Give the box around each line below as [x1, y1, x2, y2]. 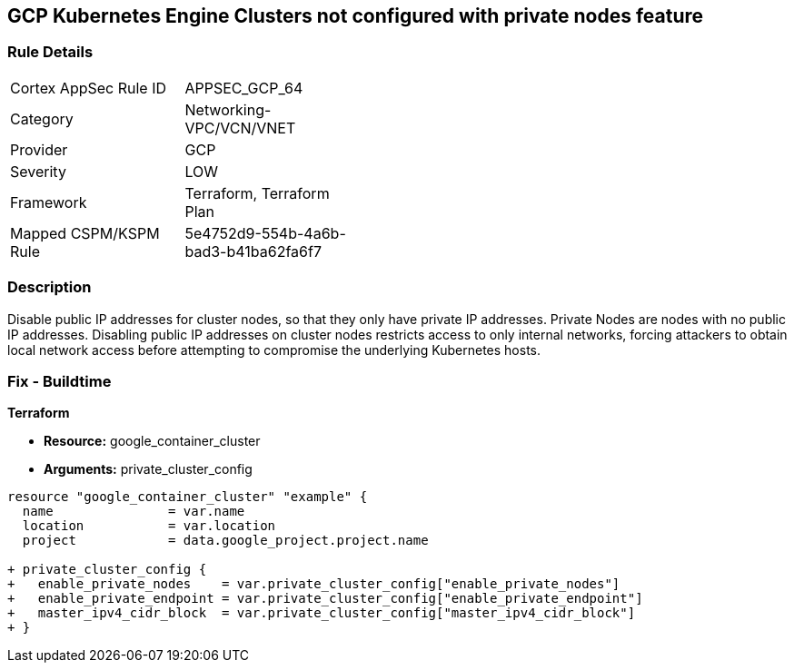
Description [7, 278, 92, 297]
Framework [10, 192, 87, 212]
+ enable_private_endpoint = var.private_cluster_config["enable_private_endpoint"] [7, 591, 643, 606]
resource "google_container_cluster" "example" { [7, 489, 368, 505]
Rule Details [7, 43, 94, 62]
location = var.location [22, 518, 276, 534]
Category [10, 109, 74, 128]
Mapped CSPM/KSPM [10, 223, 160, 242]
